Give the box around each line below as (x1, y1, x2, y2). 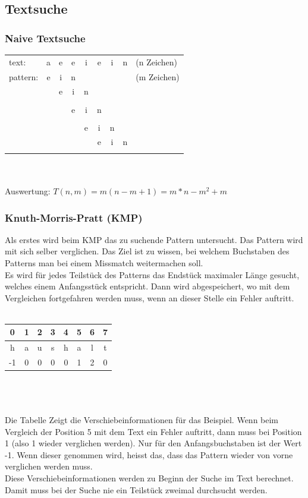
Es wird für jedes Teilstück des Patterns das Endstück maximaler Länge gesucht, (5, 268, 300, 280)
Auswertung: (5, 185, 51, 197)
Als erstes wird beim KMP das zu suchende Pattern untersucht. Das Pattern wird (5, 233, 303, 245)
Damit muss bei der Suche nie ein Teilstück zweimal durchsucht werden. (5, 483, 268, 496)
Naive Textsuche (5, 30, 86, 45)
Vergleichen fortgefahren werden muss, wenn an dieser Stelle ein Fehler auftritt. (5, 291, 294, 304)
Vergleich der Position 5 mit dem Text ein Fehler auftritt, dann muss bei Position (5, 425, 302, 437)
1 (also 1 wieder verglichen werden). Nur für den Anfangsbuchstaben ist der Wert (5, 437, 302, 449)
